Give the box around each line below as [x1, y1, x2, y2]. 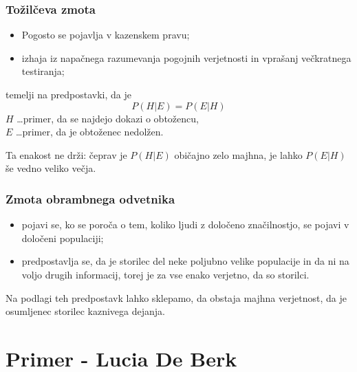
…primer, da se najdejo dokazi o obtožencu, [17, 111, 199, 125]
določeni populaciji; [21, 230, 104, 245]
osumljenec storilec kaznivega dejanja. [6, 304, 165, 318]
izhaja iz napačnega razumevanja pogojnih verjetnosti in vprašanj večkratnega [21, 50, 351, 65]
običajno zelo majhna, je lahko [174, 147, 303, 162]
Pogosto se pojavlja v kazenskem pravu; [21, 28, 190, 42]
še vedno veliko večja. [6, 161, 96, 175]
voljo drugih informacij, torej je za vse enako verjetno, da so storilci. [21, 267, 310, 281]
